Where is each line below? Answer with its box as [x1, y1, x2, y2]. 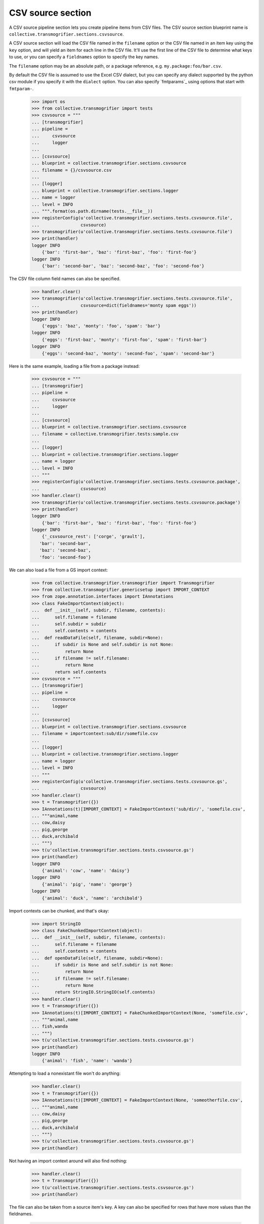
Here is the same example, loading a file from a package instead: [9, 363, 140, 369]
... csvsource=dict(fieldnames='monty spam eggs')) [31, 303, 197, 308]
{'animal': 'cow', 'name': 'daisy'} [42, 868, 130, 873]
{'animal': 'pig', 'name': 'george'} [42, 881, 132, 887]
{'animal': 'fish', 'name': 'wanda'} [42, 1058, 132, 1063]
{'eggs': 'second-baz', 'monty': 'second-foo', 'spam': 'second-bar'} [42, 351, 215, 356]
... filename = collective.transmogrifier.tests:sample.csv [31, 431, 179, 437]
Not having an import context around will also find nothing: [9, 1158, 127, 1164]
